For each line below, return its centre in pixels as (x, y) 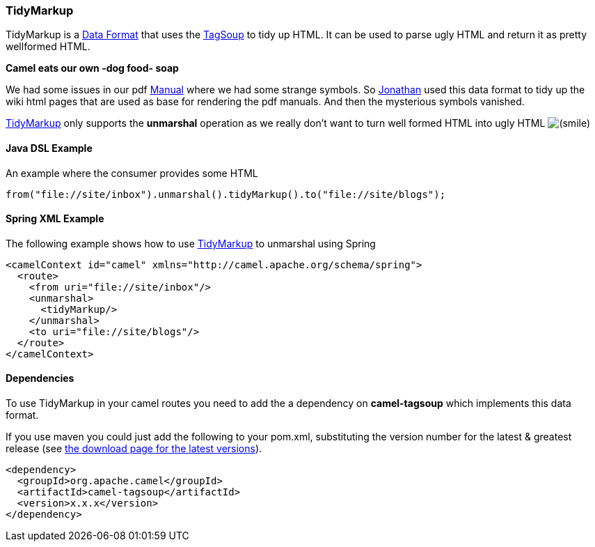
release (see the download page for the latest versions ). (134, 449)
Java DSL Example (49, 148)
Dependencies (40, 378)
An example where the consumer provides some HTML (132, 173)
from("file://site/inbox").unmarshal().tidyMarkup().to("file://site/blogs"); (226, 194)
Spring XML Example (55, 219)
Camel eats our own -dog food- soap (92, 68)
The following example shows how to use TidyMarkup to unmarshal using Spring (191, 243)
